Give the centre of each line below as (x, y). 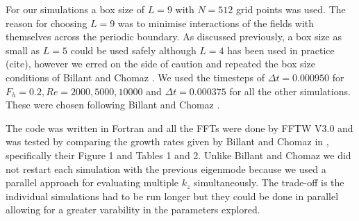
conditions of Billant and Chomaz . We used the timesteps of (135, 77)
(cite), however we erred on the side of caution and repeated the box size (160, 64)
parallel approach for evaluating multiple (92, 182)
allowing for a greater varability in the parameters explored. (133, 210)
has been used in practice (281, 50)
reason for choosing (47, 23)
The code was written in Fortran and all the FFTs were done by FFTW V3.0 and (179, 128)
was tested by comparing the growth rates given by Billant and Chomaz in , (167, 141)
